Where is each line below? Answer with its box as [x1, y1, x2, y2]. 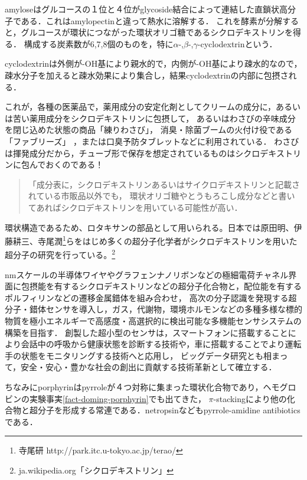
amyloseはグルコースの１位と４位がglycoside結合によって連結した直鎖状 [5, 3, 280, 15]
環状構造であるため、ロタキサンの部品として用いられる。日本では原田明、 [5, 221, 294, 233]
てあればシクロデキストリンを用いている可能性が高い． [28, 201, 243, 213]
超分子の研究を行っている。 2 [5, 247, 116, 260]
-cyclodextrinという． [197, 37, 277, 50]
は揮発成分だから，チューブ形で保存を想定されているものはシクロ [5, 146, 260, 159]
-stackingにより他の [213, 392, 287, 404]
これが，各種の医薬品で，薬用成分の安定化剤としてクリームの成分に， [5, 100, 276, 113]
